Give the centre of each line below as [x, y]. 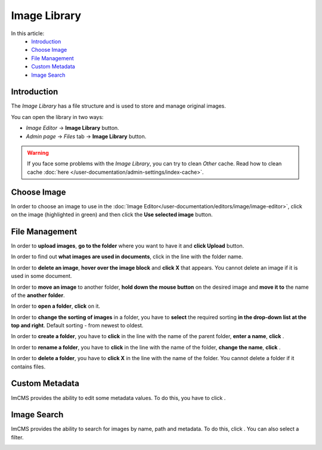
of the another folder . [38, 295]
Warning [38, 152]
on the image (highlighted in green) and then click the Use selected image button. [112, 215]
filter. [17, 437]
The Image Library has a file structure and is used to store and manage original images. [119, 106]
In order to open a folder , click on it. [56, 306]
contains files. [28, 367]
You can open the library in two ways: [57, 117]
